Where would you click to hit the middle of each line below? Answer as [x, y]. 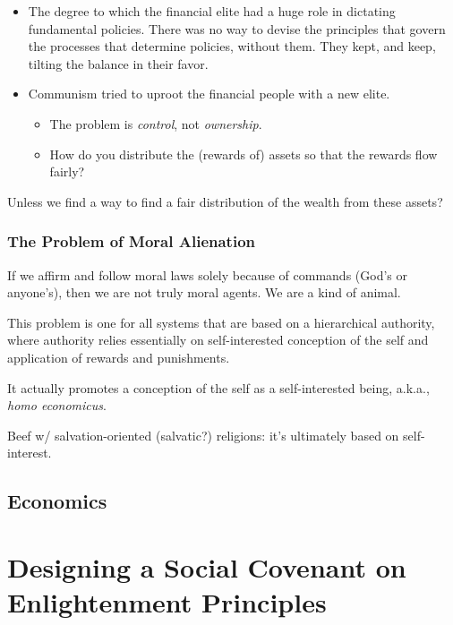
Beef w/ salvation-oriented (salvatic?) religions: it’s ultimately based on [203, 435]
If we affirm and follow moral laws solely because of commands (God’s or [207, 274]
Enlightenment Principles [167, 602]
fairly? [67, 171]
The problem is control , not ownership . [156, 123]
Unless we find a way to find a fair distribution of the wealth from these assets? [225, 201]
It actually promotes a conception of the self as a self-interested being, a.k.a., [218, 387]
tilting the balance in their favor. [118, 63]
